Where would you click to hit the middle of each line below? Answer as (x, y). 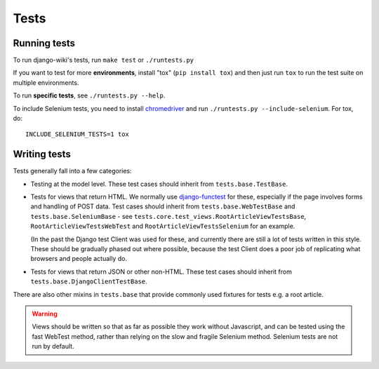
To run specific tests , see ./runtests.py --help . (89, 95)
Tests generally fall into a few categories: (73, 171)
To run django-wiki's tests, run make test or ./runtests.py (104, 60)
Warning (45, 314)
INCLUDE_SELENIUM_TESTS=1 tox (78, 134)
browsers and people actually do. (79, 259)
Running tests (44, 43)
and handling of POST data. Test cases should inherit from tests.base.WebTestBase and (163, 206)
